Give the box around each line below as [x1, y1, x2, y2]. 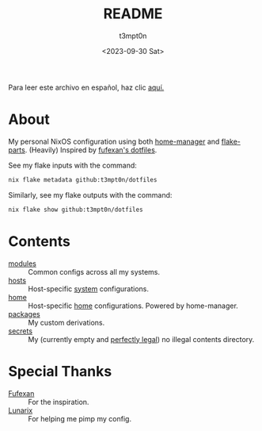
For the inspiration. [28, 397, 89, 406]
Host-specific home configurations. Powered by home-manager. [28, 301, 239, 310]
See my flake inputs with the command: [8, 160, 137, 170]
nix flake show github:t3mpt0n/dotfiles [8, 206, 144, 214]
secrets [8, 326, 33, 336]
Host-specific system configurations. [28, 283, 149, 294]
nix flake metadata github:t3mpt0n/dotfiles [8, 175, 158, 183]
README [103, 5, 163, 23]
